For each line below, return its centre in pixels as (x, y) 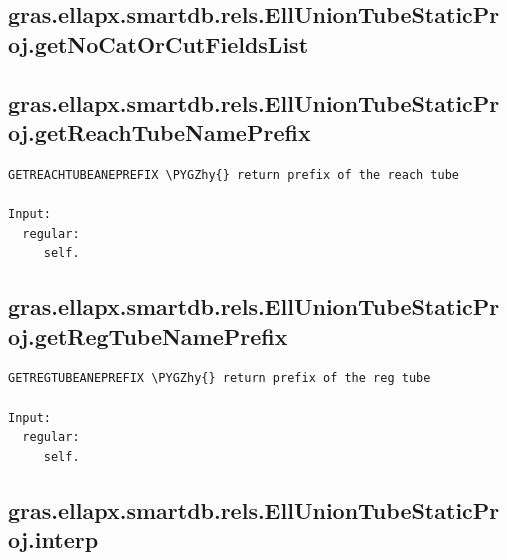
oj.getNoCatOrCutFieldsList (158, 43)
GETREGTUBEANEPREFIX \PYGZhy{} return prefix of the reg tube (219, 378)
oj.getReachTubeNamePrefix (159, 131)
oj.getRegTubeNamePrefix (148, 335)
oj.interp (53, 539)
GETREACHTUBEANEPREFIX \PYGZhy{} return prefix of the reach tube (234, 174)
